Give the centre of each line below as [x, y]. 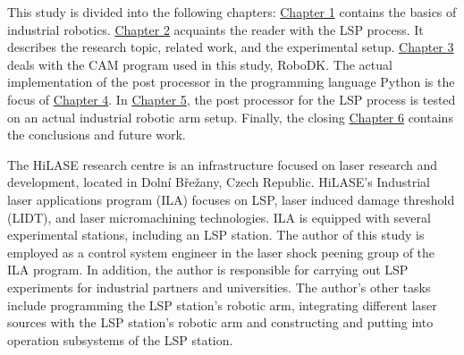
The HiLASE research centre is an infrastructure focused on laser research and [223, 164]
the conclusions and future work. [97, 135]
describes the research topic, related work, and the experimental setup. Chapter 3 [231, 47]
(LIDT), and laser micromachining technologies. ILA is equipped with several [219, 217]
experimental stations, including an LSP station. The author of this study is [216, 235]
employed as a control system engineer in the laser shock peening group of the [221, 252]
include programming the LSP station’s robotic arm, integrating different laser [222, 304]
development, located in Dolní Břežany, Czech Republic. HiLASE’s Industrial [219, 182]
